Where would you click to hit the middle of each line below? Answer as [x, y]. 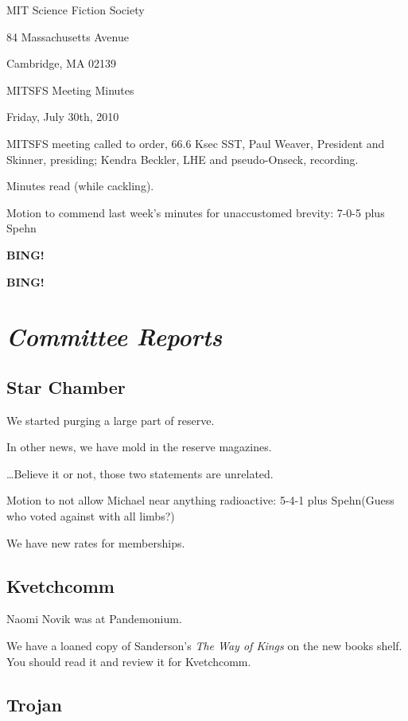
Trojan [35, 704]
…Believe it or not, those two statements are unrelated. [140, 473]
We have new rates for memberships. [96, 542]
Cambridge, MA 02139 [62, 63]
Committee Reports [115, 337]
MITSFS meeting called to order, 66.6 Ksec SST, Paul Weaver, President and [196, 143]
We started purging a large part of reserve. [111, 420]
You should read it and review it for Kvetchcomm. [129, 661]
